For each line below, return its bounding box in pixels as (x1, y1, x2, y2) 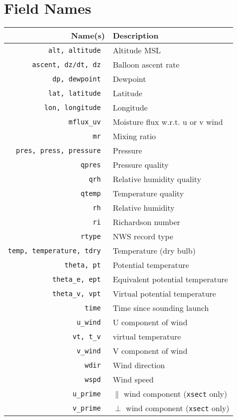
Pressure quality (113, 159, 169, 171)
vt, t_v (72, 332, 101, 341)
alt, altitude (48, 46, 101, 54)
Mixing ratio (113, 130, 156, 142)
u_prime (72, 389, 101, 398)
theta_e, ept (52, 275, 101, 283)
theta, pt (64, 261, 101, 269)
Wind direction (113, 359, 165, 371)
